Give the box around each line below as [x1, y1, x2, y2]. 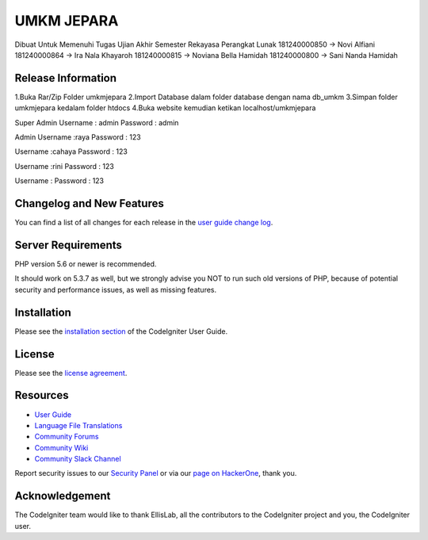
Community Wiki [34, 442, 89, 452]
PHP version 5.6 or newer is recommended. [14, 259, 157, 269]
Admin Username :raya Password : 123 [14, 132, 142, 142]
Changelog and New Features [14, 197, 164, 210]
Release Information [14, 71, 117, 85]
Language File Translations [34, 420, 123, 430]
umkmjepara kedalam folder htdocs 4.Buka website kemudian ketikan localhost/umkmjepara [14, 103, 316, 113]
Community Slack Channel [34, 454, 122, 464]
